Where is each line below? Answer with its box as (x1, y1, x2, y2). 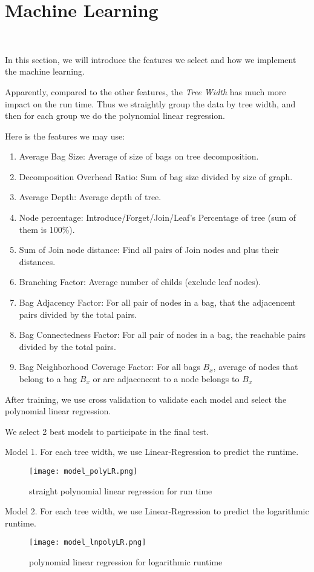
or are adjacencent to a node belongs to (93, 372, 240, 385)
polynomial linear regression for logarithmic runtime (29, 556, 223, 568)
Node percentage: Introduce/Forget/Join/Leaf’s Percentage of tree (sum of (19, 211, 296, 224)
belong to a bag (19, 372, 77, 385)
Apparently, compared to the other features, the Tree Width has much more (5, 85, 286, 98)
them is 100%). (19, 223, 75, 235)
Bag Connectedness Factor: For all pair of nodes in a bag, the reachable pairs (19, 328, 306, 341)
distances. (19, 255, 56, 267)
